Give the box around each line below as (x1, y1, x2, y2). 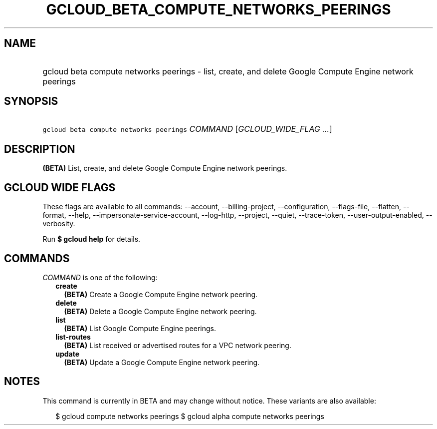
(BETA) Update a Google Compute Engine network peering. (64, 358, 260, 367)
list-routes (55, 332, 91, 341)
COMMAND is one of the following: (42, 273, 158, 282)
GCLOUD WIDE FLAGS (4, 181, 116, 194)
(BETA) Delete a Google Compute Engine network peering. (64, 307, 257, 316)
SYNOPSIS (4, 95, 58, 108)
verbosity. (42, 219, 75, 228)
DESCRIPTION (4, 142, 75, 155)
